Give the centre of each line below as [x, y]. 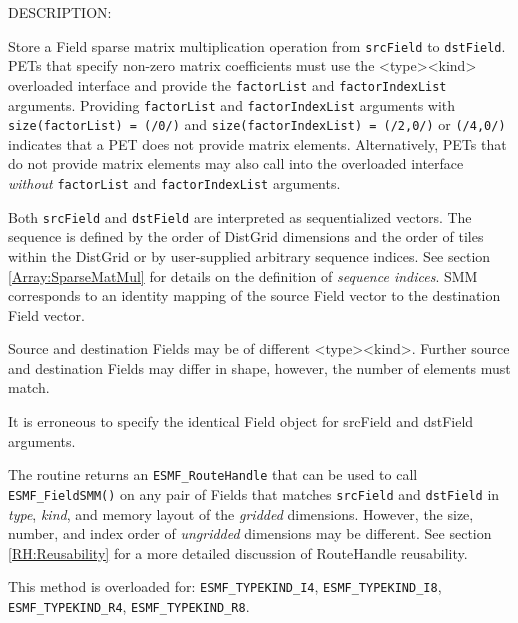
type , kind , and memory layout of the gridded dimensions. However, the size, [241, 513]
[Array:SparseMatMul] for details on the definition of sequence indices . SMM [243, 275]
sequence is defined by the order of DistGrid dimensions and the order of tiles [246, 236]
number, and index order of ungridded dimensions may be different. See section [250, 533]
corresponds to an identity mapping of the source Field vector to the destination [254, 295]
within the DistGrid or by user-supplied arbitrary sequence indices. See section [249, 255]
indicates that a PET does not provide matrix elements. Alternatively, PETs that [257, 143]
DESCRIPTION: [60, 12]
